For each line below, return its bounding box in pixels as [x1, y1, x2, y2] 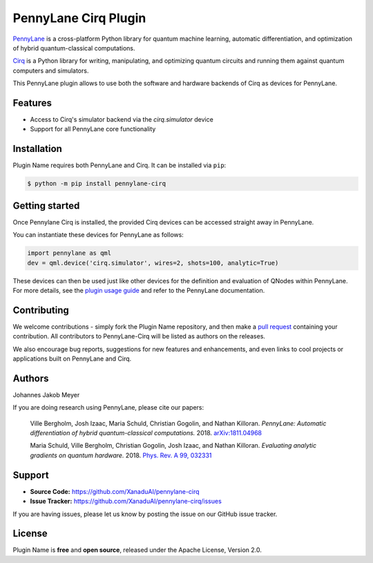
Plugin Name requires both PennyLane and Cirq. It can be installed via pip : [12, 161, 227, 169]
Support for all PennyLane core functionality [30, 125, 156, 133]
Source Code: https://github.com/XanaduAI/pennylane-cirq [30, 487, 200, 495]
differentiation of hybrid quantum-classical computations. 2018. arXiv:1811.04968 [30, 429, 262, 437]
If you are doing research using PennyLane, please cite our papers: [12, 403, 204, 412]
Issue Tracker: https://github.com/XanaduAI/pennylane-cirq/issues [30, 497, 222, 506]
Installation [12, 143, 62, 155]
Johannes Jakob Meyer [12, 390, 80, 399]
